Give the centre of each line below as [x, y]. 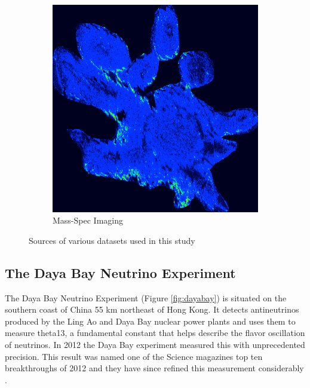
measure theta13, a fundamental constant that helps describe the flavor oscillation [155, 333]
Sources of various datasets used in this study [112, 240]
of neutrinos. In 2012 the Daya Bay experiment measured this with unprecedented [155, 345]
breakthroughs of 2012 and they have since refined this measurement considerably [154, 368]
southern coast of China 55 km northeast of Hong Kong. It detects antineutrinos [152, 309]
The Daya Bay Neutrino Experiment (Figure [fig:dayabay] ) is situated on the [146, 297]
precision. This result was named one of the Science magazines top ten [134, 356]
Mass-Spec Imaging [88, 220]
